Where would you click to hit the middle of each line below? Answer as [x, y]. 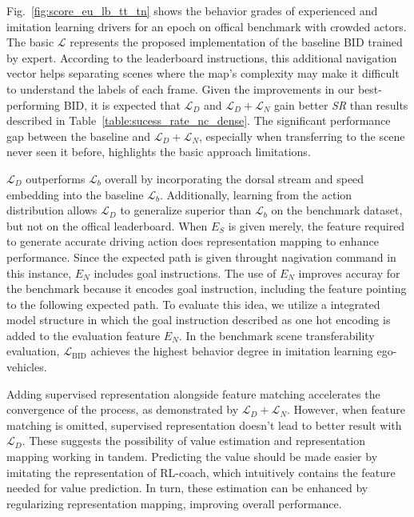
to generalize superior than [186, 210]
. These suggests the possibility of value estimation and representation [193, 441]
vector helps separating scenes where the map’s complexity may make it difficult [203, 73]
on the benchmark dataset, [337, 210]
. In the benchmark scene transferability [277, 335]
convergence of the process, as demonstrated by [123, 409]
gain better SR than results [341, 104]
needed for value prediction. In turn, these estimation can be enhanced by [187, 488]
